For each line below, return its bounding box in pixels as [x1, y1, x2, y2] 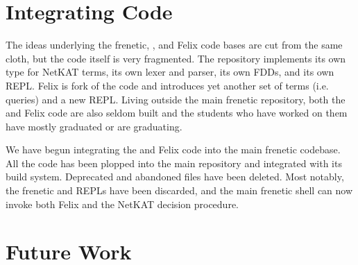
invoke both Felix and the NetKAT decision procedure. [6, 196, 239, 211]
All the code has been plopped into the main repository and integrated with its [6, 155, 342, 170]
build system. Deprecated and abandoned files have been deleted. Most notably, [6, 169, 344, 184]
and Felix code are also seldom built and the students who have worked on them [6, 105, 348, 120]
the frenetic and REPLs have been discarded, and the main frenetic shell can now [6, 183, 353, 198]
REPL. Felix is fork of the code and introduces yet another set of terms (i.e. [6, 78, 329, 92]
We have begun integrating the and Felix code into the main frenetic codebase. [6, 142, 341, 157]
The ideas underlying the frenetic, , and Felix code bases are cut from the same [6, 37, 343, 52]
